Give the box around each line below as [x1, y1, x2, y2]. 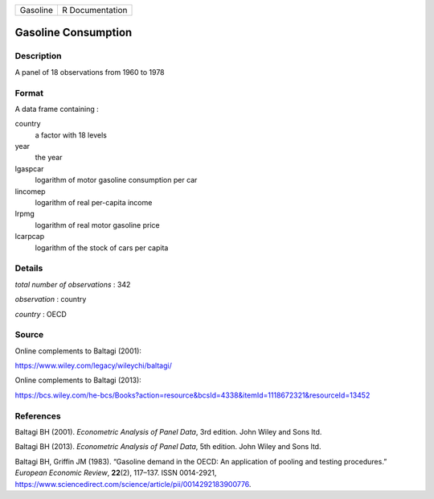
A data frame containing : [14, 104, 100, 113]
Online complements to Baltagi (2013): [14, 375, 142, 386]
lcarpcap [14, 232, 45, 241]
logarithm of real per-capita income [35, 198, 153, 208]
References [14, 410, 61, 422]
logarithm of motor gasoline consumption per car [35, 175, 198, 185]
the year [35, 153, 63, 163]
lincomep [14, 186, 46, 196]
